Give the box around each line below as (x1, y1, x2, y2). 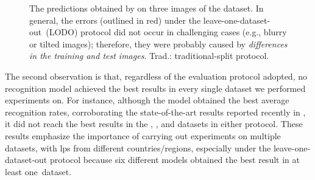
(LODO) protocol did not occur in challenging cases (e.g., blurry (46, 26, 287, 38)
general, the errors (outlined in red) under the (29, 13, 201, 26)
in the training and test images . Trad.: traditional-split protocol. (29, 49, 269, 62)
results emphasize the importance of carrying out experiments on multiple (5, 129, 281, 142)
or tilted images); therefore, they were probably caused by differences (29, 37, 288, 50)
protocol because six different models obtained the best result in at (49, 153, 300, 166)
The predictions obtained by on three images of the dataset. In (29, 2, 264, 14)
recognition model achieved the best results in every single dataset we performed (5, 81, 306, 94)
